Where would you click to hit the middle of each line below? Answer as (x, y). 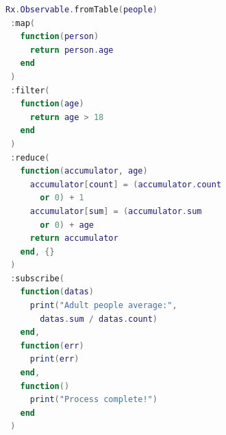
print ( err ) (54, 359)
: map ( (23, 23)
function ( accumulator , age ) (84, 171)
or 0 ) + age (67, 225)
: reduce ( (30, 157)
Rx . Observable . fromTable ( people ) (81, 10)
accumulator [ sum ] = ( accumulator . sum (116, 211)
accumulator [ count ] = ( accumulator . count (126, 184)
